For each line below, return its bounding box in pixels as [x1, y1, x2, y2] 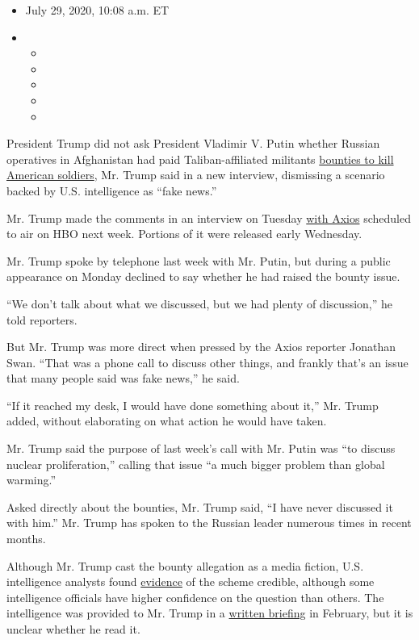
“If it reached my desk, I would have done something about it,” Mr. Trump [6, 396, 379, 413]
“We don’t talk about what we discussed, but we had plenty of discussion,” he [6, 295, 393, 312]
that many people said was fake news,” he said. [6, 370, 240, 387]
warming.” [6, 471, 57, 488]
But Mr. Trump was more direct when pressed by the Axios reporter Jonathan [6, 338, 396, 355]
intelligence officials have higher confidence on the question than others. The [6, 588, 384, 605]
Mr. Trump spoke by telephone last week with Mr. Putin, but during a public [6, 252, 391, 269]
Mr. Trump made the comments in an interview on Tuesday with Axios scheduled [6, 209, 411, 226]
